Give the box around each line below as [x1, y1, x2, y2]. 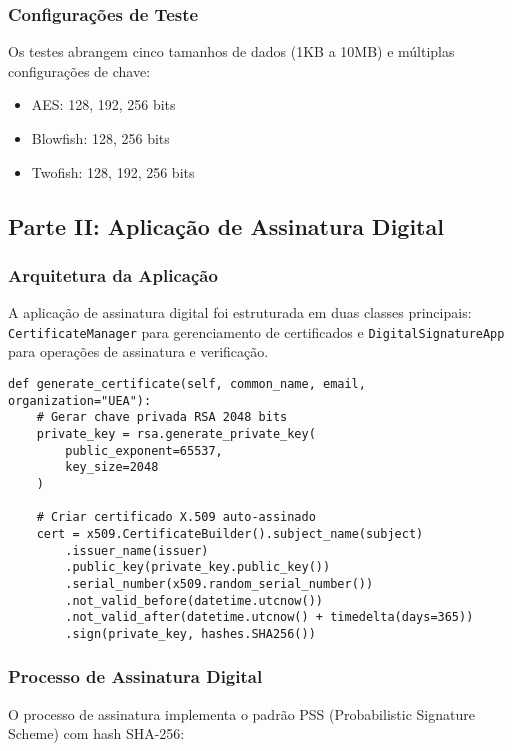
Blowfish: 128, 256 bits [31, 128, 170, 148]
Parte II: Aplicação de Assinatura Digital [8, 210, 444, 241]
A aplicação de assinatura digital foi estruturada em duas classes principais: [8, 302, 472, 323]
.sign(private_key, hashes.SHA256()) [65, 626, 316, 641]
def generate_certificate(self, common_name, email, [8, 377, 366, 392]
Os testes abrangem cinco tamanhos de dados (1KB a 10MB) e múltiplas [8, 41, 455, 62]
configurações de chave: [8, 60, 151, 81]
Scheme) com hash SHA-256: [8, 723, 185, 744]
